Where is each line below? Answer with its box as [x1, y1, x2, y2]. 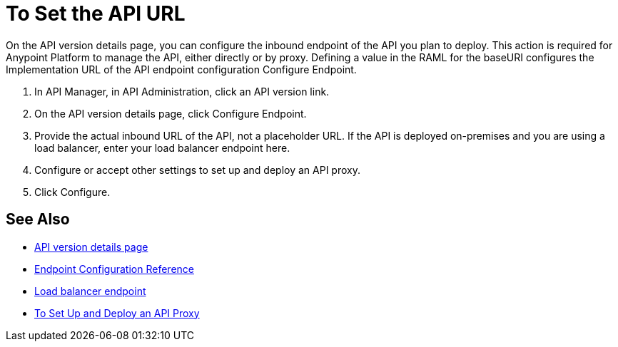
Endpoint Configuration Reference [34, 262, 194, 275]
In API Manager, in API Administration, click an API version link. [34, 85, 330, 98]
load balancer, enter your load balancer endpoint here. [34, 141, 290, 154]
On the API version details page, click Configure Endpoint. [34, 107, 307, 120]
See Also [6, 210, 70, 229]
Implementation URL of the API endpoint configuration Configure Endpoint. [6, 63, 357, 76]
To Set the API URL [6, 1, 186, 26]
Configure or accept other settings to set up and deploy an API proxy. [34, 163, 360, 176]
